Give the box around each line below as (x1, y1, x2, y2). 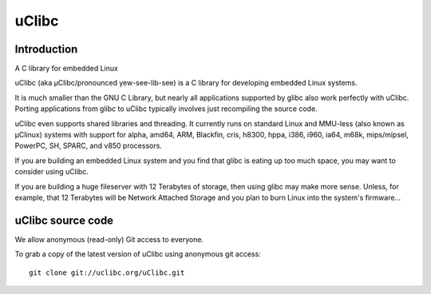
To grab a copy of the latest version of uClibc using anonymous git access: (14, 249, 261, 259)
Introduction (14, 42, 78, 56)
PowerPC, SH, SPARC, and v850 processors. (14, 141, 163, 151)
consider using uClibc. (14, 167, 89, 177)
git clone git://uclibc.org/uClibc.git (29, 268, 185, 277)
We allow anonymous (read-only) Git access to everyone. (14, 234, 204, 244)
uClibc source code (14, 213, 114, 227)
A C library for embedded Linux (14, 64, 119, 73)
